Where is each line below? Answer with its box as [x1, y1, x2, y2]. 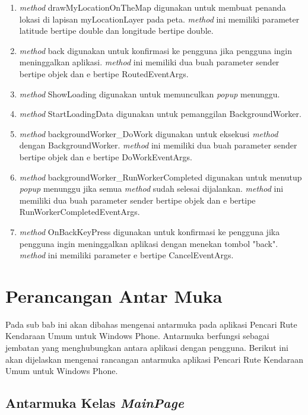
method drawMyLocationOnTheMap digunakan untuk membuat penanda [19, 1, 286, 13]
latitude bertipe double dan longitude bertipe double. [19, 24, 214, 37]
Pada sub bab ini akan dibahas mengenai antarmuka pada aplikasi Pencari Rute [5, 318, 297, 330]
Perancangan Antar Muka [5, 283, 223, 308]
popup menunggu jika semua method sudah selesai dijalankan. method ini [19, 182, 284, 195]
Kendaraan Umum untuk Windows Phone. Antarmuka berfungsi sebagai [5, 330, 269, 342]
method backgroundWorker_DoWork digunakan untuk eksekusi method [19, 127, 278, 140]
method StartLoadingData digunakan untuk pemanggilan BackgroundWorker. [19, 107, 301, 120]
